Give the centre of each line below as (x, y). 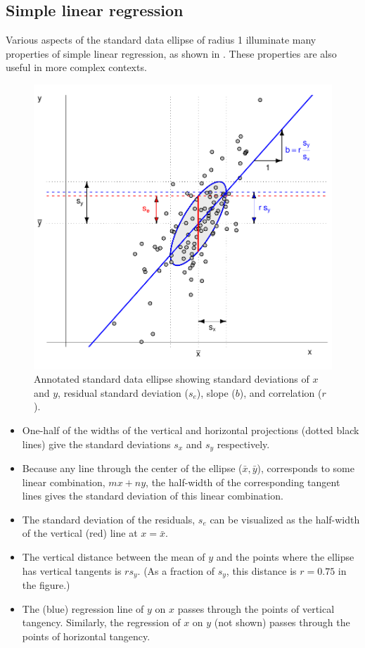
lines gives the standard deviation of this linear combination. (153, 496)
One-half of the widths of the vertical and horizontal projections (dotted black (191, 430)
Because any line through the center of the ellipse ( (132, 468)
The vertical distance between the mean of (114, 556)
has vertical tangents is (72, 570)
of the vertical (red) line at (80, 533)
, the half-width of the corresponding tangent (243, 482)
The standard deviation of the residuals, (109, 519)
